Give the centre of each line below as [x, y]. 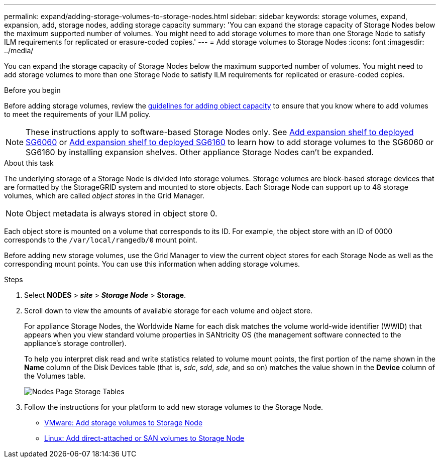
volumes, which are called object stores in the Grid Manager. [104, 196]
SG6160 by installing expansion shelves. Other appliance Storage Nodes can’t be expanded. [200, 152]
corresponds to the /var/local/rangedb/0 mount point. [101, 240]
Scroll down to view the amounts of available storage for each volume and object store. [169, 311]
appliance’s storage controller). [75, 343]
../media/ [19, 50]
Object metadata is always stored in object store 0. [122, 213]
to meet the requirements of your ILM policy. [77, 114]
